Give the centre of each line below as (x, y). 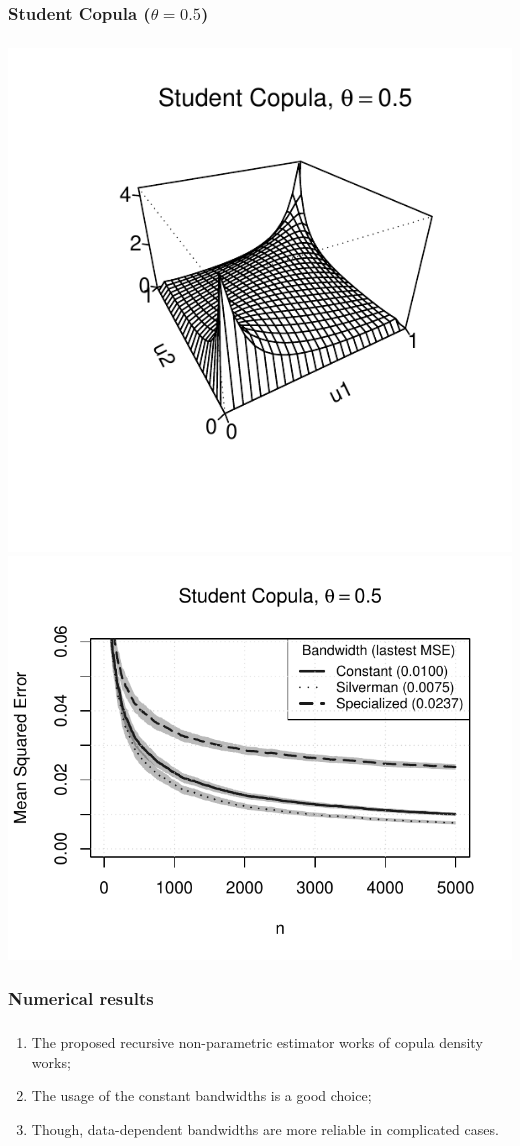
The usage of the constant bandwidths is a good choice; (201, 1095)
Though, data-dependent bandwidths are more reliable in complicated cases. (265, 1128)
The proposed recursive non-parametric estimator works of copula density (257, 1041)
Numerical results (81, 998)
